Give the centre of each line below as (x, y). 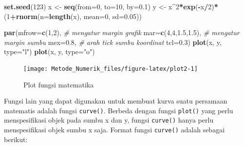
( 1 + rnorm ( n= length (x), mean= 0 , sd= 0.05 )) (73, 16)
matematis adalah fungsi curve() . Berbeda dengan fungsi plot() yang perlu (119, 110)
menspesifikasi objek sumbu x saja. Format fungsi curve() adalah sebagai (114, 130)
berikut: (16, 139)
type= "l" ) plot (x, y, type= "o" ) (49, 52)
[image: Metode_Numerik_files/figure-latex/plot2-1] (111, 69)
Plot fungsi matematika (59, 84)
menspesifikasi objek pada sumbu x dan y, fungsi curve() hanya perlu (109, 120)
